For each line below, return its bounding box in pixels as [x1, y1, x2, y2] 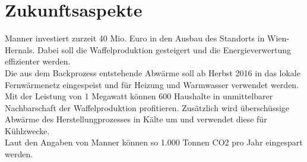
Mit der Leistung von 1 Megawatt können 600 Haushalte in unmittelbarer [5, 90, 273, 102]
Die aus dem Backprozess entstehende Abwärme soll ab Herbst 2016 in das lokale [5, 66, 300, 79]
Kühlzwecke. [5, 124, 50, 137]
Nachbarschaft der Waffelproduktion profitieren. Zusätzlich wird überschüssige [5, 101, 290, 114]
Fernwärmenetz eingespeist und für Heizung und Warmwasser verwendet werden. [5, 78, 299, 90]
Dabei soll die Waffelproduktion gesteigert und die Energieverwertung [37, 43, 291, 56]
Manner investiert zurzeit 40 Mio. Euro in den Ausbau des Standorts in [5, 32, 265, 44]
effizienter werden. [5, 55, 71, 67]
